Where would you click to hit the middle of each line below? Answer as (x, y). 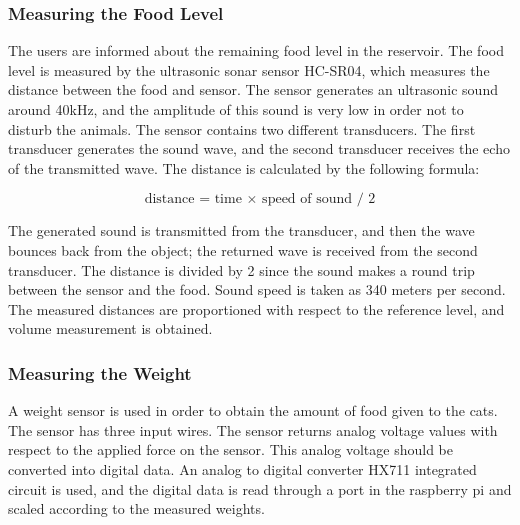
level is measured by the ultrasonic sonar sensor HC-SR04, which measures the (249, 69)
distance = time (193, 199)
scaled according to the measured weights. (136, 508)
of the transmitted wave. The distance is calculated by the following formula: (244, 167)
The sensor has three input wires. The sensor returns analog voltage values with (253, 429)
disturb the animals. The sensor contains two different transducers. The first (242, 128)
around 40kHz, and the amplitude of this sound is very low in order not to (236, 109)
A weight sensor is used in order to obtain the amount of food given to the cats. (253, 410)
